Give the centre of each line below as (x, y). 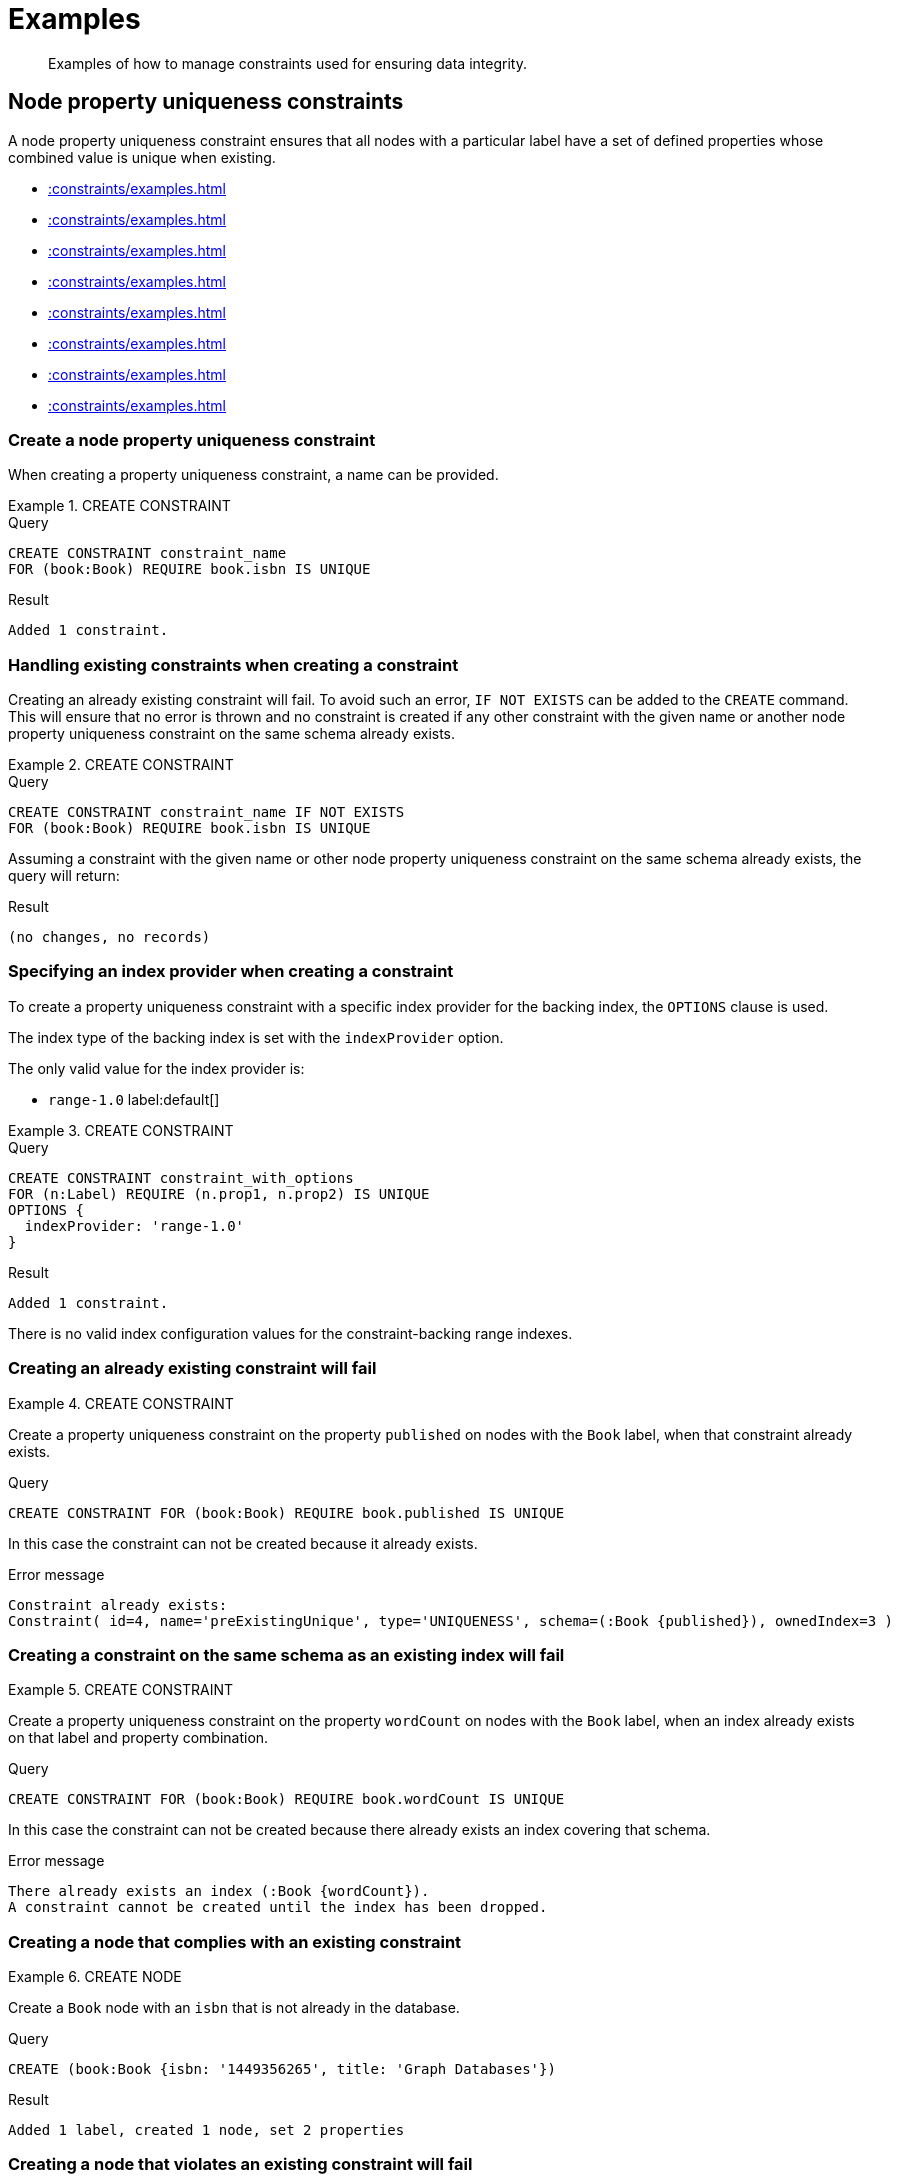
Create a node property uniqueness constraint (192, 439)
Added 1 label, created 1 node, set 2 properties (206, 2130)
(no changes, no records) (109, 937)
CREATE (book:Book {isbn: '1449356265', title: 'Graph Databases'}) (282, 2069)
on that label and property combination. (138, 1738)
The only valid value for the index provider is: (156, 1068)
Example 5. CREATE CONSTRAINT (121, 1690)
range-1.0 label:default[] (134, 1099)
